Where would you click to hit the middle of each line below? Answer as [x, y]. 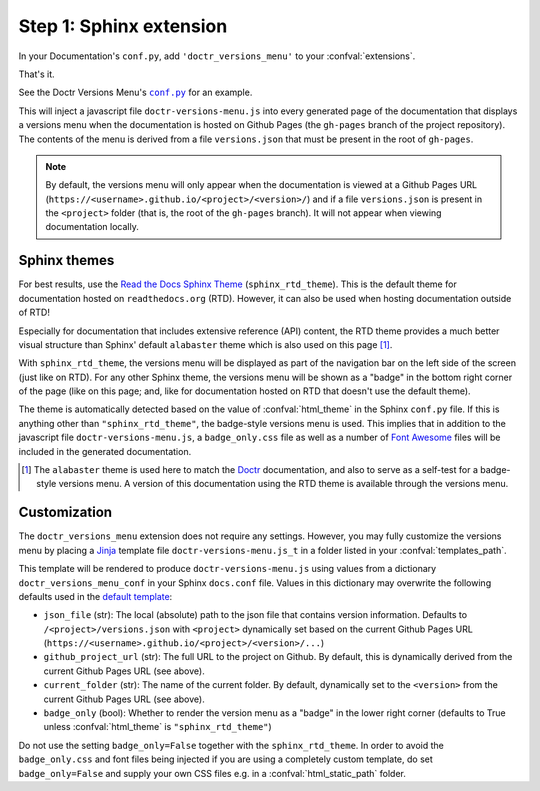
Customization [65, 512]
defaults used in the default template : [95, 596]
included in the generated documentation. [105, 451]
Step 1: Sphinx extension [123, 26]
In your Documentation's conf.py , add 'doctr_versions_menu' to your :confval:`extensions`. [217, 56]
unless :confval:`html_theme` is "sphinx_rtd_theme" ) [157, 727]
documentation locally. [92, 227]
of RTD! [34, 312]
